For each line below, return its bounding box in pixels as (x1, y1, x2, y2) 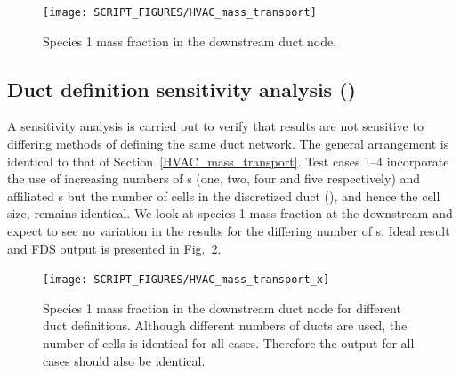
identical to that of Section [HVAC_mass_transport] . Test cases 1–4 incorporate (7, 151, 449, 170)
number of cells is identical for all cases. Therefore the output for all (43, 334, 415, 353)
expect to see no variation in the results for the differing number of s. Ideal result (7, 222, 450, 240)
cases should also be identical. (43, 351, 206, 369)
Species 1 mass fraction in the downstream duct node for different (43, 298, 401, 317)
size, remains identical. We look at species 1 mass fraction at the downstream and (7, 204, 453, 223)
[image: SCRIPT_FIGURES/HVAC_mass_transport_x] (43, 273, 330, 287)
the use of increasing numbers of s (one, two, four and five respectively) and (7, 169, 421, 188)
